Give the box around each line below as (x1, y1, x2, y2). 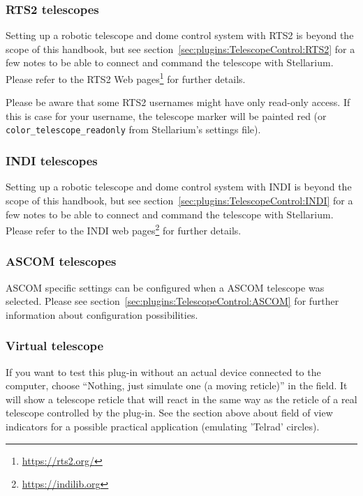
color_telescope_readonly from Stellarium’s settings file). (6, 122, 261, 137)
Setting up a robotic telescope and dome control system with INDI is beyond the (6, 179, 352, 194)
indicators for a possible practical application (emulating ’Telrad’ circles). (6, 419, 320, 433)
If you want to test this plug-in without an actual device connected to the (6, 364, 321, 379)
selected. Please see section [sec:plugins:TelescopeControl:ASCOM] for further (6, 294, 339, 308)
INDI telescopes (6, 152, 98, 170)
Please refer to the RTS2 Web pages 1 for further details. (6, 70, 246, 86)
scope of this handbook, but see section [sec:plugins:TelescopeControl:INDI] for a (6, 193, 353, 207)
